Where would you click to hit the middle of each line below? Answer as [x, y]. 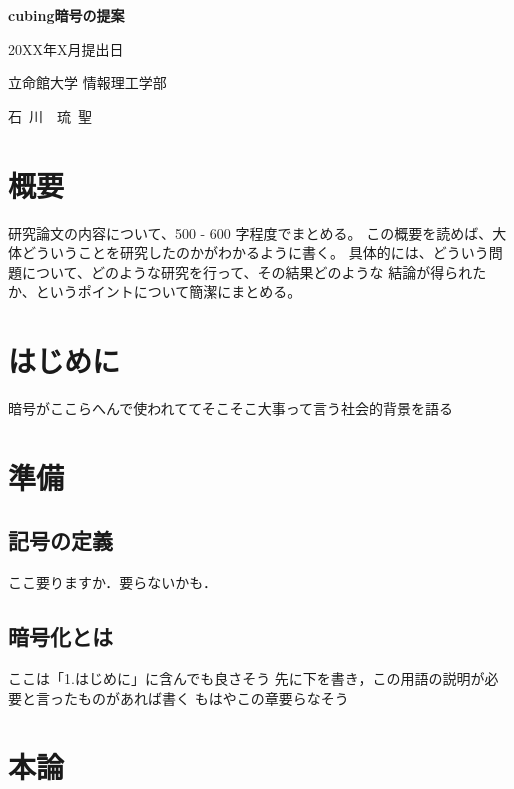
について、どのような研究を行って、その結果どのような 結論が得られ [247, 271]
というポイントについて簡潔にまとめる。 [168, 291]
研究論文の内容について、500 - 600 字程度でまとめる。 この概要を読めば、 [250, 232]
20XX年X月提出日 [66, 48]
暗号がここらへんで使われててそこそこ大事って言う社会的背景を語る [231, 408]
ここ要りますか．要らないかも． [112, 582]
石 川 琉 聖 [50, 115]
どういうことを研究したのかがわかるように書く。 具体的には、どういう [255, 252]
